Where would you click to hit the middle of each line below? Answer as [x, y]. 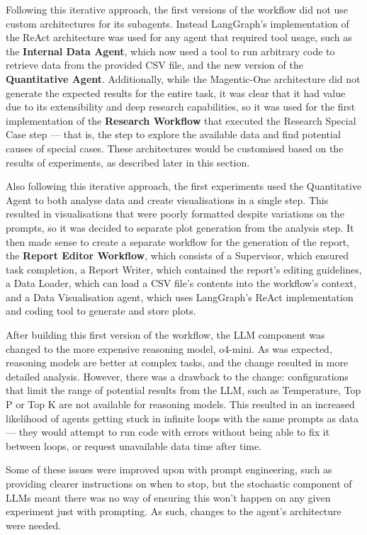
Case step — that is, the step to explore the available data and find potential [173, 134]
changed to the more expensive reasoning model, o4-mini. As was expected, [169, 348]
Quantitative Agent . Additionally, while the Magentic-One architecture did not [183, 78]
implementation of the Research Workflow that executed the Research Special [181, 120]
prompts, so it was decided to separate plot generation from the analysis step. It [180, 227]
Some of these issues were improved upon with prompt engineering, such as [169, 469]
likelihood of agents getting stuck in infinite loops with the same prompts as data [182, 418]
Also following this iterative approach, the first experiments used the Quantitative [184, 186]
